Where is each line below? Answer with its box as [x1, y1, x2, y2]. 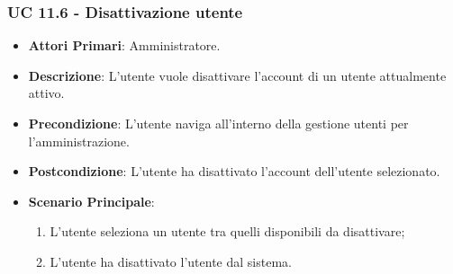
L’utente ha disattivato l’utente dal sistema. [50, 252, 292, 270]
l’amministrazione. [28, 131, 130, 150]
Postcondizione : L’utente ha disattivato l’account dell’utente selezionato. [28, 162, 440, 181]
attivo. [28, 84, 65, 102]
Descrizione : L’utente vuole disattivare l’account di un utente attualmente [28, 66, 447, 84]
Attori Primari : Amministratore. [28, 36, 221, 55]
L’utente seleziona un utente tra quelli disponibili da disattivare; [50, 222, 405, 241]
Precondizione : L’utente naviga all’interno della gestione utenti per [28, 114, 409, 132]
